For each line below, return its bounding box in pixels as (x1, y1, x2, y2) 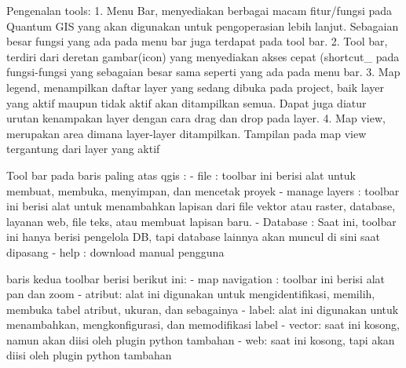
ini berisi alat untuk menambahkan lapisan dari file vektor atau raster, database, (6, 198, 396, 214)
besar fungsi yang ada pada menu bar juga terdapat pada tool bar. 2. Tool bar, (6, 33, 388, 49)
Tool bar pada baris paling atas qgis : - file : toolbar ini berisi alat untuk (6, 166, 357, 183)
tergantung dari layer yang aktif (6, 140, 160, 157)
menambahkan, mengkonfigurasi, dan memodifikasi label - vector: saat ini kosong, (6, 316, 400, 333)
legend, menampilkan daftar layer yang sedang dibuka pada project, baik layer (6, 78, 384, 95)
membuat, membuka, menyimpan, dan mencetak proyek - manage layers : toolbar (6, 182, 400, 199)
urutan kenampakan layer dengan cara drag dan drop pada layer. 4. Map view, (6, 110, 386, 126)
